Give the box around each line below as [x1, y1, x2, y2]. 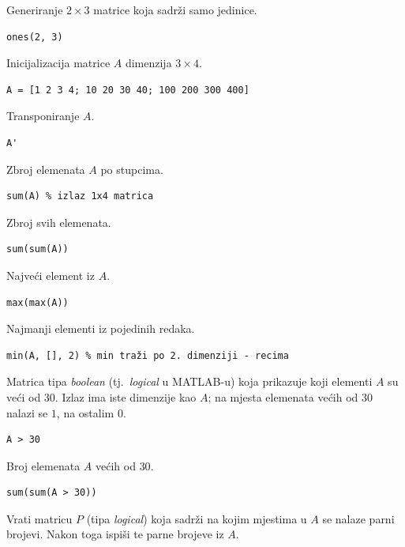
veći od [6, 388, 41, 405]
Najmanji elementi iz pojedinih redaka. [6, 320, 195, 337]
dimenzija [125, 55, 172, 71]
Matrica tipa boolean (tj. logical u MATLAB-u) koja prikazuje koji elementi [6, 373, 373, 390]
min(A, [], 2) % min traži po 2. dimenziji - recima [6, 349, 289, 361]
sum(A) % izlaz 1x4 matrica [6, 191, 154, 202]
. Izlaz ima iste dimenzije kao [54, 388, 197, 405]
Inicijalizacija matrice [6, 55, 111, 71]
